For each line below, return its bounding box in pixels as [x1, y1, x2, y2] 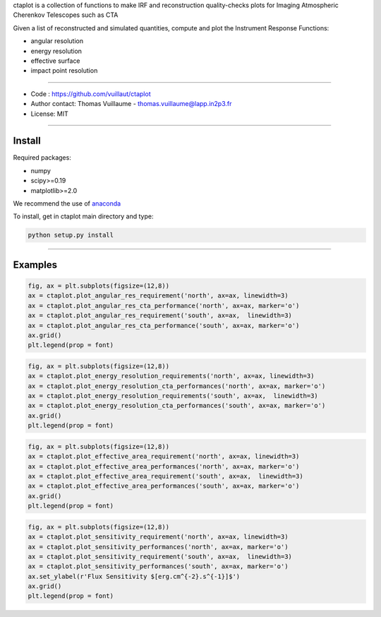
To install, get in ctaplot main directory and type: [13, 212, 154, 221]
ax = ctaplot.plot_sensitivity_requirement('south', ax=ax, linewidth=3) [28, 552, 293, 560]
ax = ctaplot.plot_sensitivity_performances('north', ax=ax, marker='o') [28, 543, 289, 551]
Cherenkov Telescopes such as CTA [13, 11, 119, 19]
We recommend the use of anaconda [13, 199, 121, 208]
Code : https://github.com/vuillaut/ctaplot [30, 89, 151, 98]
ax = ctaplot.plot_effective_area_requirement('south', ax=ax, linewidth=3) [28, 472, 303, 480]
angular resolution [30, 37, 84, 45]
